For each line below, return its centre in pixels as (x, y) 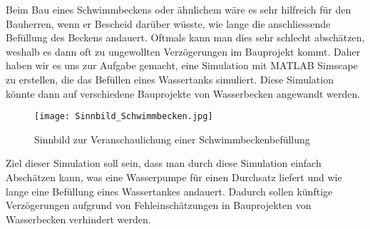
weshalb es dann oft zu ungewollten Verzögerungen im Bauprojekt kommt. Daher (183, 51)
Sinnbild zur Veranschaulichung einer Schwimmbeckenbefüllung (172, 139)
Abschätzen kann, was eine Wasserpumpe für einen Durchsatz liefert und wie (174, 177)
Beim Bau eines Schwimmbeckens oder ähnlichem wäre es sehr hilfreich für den (179, 9)
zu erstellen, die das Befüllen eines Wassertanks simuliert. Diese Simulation (170, 79)
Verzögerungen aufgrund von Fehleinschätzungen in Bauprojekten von (159, 205)
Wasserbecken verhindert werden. (78, 219)
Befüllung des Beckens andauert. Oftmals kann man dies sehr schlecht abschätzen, (185, 37)
